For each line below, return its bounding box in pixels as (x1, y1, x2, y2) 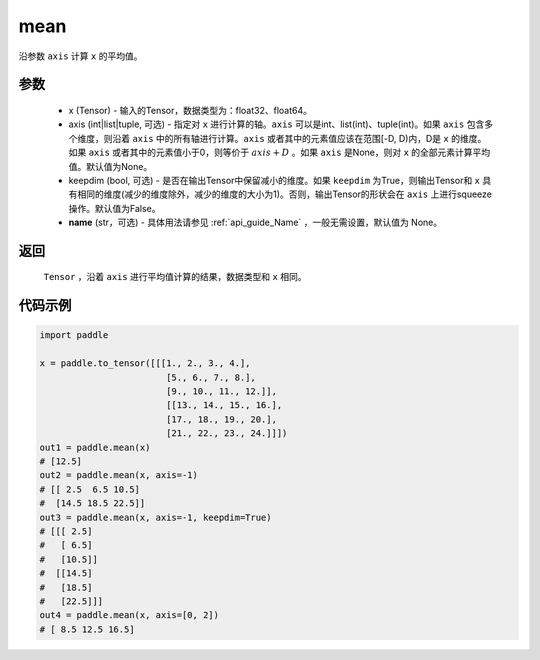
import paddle (39, 330, 109, 341)
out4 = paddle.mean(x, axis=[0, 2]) (39, 610, 220, 621)
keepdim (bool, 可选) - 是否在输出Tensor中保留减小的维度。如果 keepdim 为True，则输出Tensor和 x (68, 174, 480, 186)
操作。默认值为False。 (68, 202, 161, 214)
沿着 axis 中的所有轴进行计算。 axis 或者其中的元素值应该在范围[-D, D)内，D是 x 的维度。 (111, 132, 487, 144)
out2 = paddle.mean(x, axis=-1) (39, 470, 199, 481)
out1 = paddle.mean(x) (39, 441, 151, 453)
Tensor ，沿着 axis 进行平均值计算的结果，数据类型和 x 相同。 (43, 271, 307, 283)
